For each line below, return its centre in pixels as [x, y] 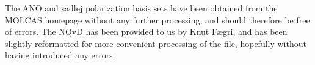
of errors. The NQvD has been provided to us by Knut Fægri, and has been [146, 32]
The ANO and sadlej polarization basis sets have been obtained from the [141, 8]
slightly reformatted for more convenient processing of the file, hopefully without [156, 43]
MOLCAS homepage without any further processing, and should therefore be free [157, 20]
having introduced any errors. [60, 55]
